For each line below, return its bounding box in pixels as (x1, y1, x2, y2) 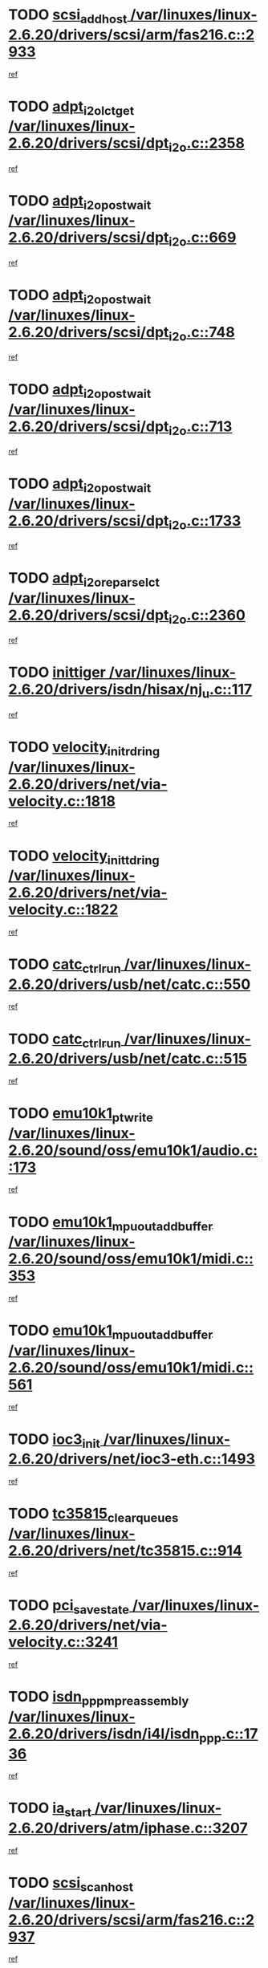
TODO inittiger (8, 664, 106, 681)
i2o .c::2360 (168, 606, 246, 627)
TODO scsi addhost (8, 6, 128, 26)
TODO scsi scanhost (8, 1873, 134, 1895)
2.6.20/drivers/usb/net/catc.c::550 (8, 975, 251, 993)
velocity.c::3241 (8, 1633, 119, 1651)
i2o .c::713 (168, 417, 233, 438)
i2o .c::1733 (168, 511, 242, 533)
